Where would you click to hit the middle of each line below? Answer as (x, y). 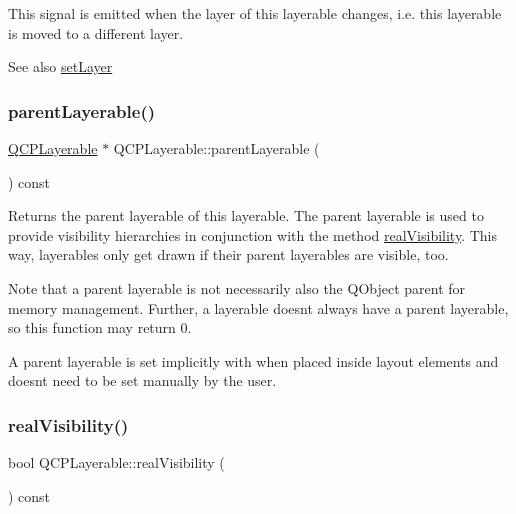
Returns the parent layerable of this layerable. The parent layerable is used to (246, 215)
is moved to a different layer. (96, 32)
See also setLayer (60, 66)
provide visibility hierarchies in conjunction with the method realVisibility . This (252, 234)
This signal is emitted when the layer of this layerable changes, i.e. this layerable (255, 13)
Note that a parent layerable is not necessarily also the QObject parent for (237, 287)
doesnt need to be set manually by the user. (142, 380)
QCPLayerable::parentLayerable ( (216, 148)
